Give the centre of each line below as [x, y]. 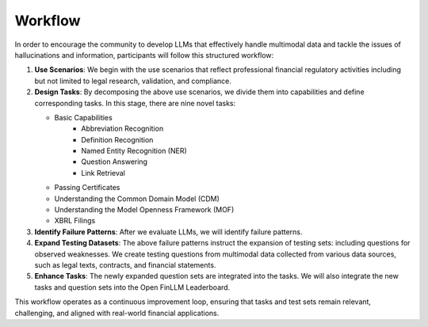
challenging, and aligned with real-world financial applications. [117, 313]
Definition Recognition [117, 139]
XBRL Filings [75, 221]
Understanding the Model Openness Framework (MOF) [144, 210]
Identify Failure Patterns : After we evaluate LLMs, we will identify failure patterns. [168, 232]
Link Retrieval [103, 173]
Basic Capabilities [83, 117]
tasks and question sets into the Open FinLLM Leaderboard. [132, 287]
